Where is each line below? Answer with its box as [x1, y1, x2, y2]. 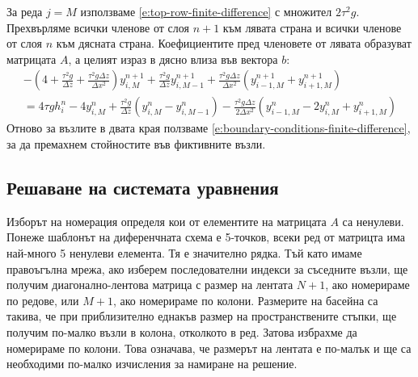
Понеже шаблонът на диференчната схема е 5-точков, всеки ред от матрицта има [6, 228, 405, 245]
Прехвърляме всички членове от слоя [6, 19, 189, 36]
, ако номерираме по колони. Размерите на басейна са [112, 291, 378, 308]
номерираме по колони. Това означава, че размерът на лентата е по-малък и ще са [6, 339, 412, 356]
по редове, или [6, 291, 79, 308]
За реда [6, 3, 43, 19]
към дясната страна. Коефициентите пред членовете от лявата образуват [56, 35, 412, 52]
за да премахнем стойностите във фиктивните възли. [6, 136, 266, 153]
